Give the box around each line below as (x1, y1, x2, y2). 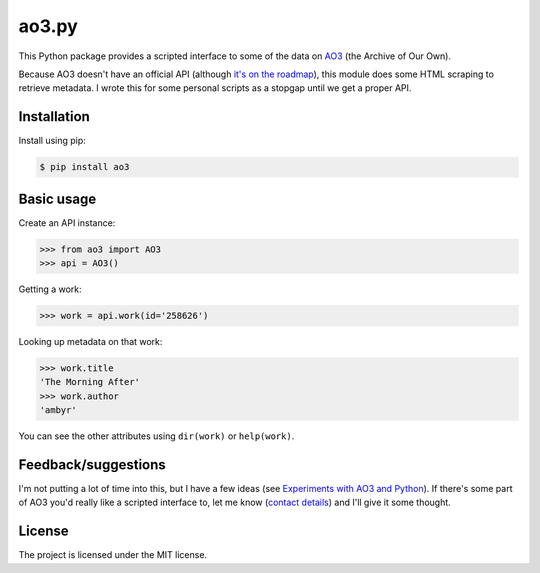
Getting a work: (18, 283, 82, 295)
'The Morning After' (39, 376, 140, 388)
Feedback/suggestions (18, 456, 167, 473)
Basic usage (18, 190, 97, 207)
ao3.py (18, 15, 79, 37)
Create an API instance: (18, 216, 116, 229)
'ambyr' (39, 405, 77, 416)
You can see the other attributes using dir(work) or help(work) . (18, 430, 295, 442)
